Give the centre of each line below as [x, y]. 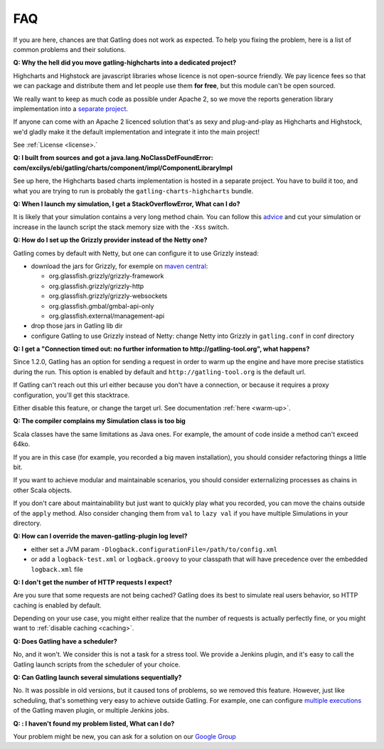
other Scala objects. [43, 490]
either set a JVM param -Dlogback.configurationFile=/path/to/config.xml [154, 549]
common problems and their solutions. [70, 49]
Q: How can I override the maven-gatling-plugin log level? [100, 536]
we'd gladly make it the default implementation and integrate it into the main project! [136, 132]
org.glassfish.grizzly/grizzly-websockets [108, 296]
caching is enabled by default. [58, 605]
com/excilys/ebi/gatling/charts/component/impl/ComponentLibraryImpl [123, 168]
